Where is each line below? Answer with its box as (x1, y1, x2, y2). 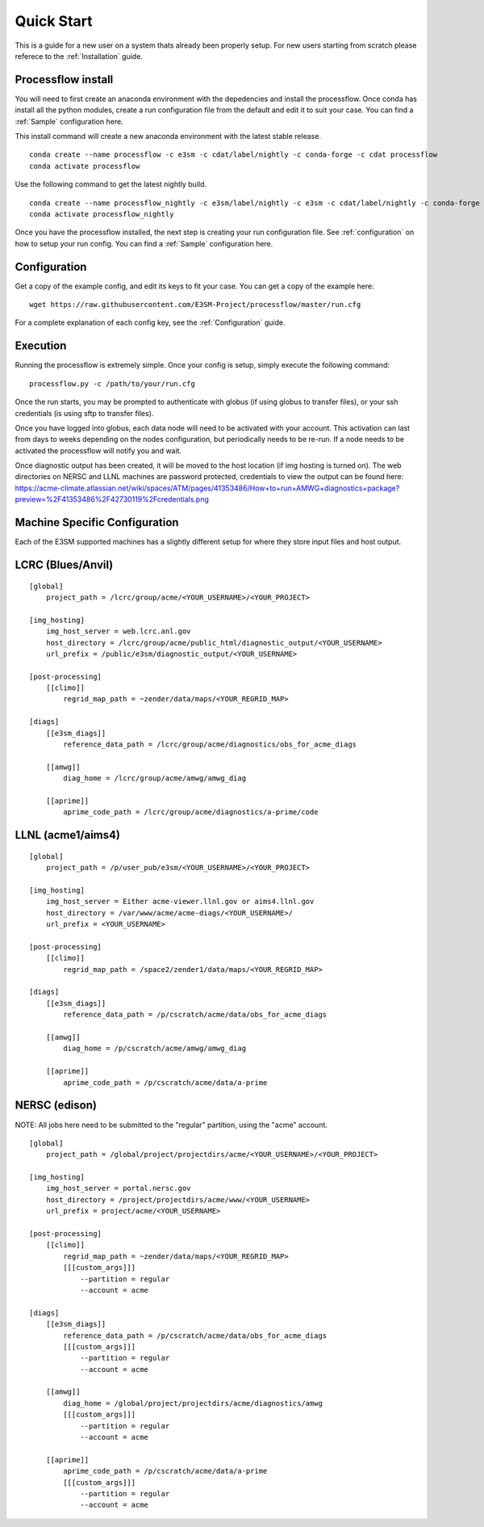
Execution (15, 339, 67, 353)
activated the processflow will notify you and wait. (15, 445, 181, 456)
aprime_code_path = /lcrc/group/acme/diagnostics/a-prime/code (63, 808, 319, 817)
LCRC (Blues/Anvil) (15, 557, 114, 571)
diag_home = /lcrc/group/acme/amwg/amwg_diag (63, 774, 246, 783)
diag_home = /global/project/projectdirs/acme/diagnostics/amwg (63, 1399, 323, 1407)
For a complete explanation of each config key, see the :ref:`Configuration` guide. (15, 318, 286, 327)
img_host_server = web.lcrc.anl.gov (45, 627, 191, 636)
